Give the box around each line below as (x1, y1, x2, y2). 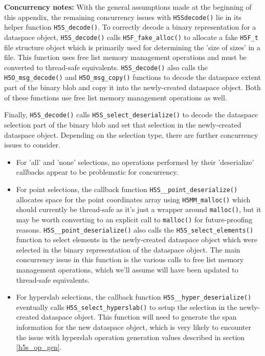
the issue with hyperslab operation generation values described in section (16, 331, 245, 342)
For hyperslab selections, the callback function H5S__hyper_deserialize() (16, 291, 252, 302)
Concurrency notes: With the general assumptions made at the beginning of (4, 2, 252, 12)
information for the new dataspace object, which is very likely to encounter (16, 322, 251, 332)
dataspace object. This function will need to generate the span (41, 311, 237, 322)
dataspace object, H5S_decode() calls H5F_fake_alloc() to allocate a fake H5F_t (4, 31, 258, 42)
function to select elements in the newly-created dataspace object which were (16, 234, 257, 245)
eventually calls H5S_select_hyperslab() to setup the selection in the (16, 301, 237, 312)
